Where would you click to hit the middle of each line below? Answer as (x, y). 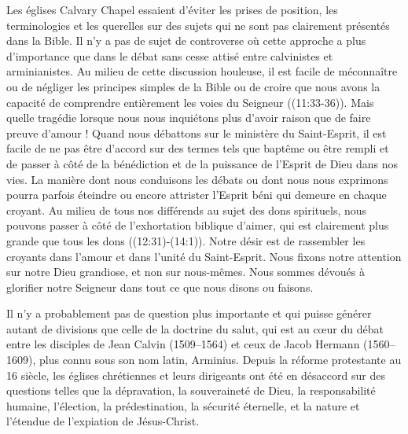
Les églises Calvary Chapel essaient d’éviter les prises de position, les (172, 9)
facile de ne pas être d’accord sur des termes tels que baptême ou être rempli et (198, 148)
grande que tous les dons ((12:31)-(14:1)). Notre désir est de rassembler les (186, 240)
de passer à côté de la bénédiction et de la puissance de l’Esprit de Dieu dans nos (202, 163)
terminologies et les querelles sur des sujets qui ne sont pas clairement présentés (198, 25)
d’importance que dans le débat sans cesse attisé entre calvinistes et (170, 55)
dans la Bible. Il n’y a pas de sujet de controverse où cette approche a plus (186, 40)
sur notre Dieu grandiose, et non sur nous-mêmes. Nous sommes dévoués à (186, 272)
